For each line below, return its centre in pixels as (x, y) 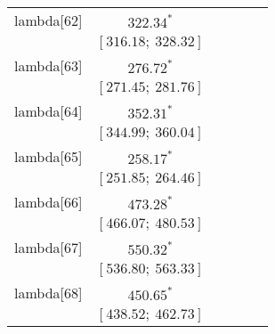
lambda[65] (49, 156)
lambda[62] (49, 20)
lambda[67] (49, 247)
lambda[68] (49, 293)
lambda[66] (49, 202)
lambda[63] (49, 65)
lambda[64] (49, 111)
